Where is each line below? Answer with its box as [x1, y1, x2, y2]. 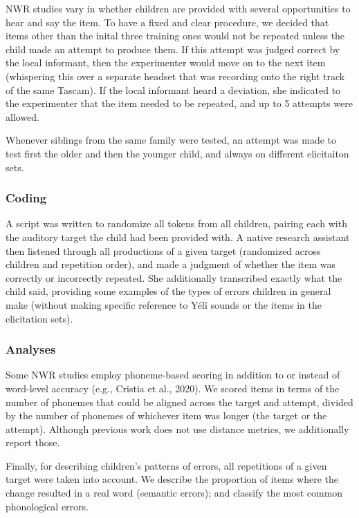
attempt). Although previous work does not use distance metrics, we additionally [6, 421, 349, 436]
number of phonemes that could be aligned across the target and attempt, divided [6, 394, 353, 409]
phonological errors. [6, 499, 89, 513]
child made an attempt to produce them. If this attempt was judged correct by [6, 41, 340, 56]
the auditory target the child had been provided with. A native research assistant [6, 229, 350, 244]
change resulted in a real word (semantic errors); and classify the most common [6, 486, 343, 500]
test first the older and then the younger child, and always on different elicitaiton [6, 146, 349, 160]
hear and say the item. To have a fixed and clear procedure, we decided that [6, 15, 329, 29]
